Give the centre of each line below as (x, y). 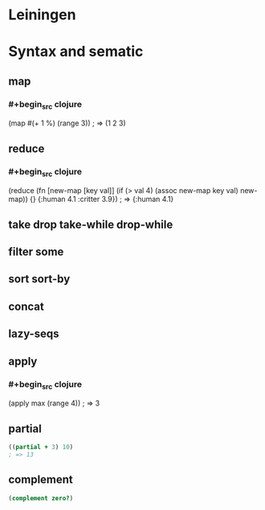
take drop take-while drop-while (91, 224)
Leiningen (42, 15)
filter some (36, 252)
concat (26, 306)
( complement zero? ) (41, 498)
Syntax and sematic (76, 52)
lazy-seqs (34, 334)
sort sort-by (39, 279)
